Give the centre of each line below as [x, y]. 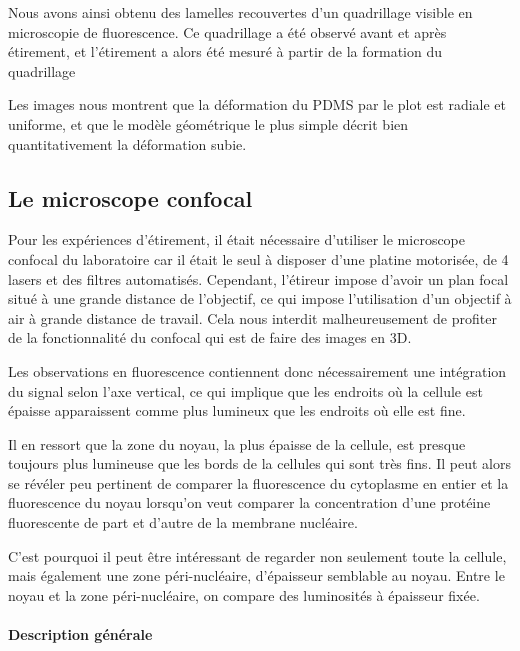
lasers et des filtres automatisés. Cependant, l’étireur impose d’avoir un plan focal [258, 278]
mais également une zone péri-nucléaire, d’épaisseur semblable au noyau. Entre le [256, 575]
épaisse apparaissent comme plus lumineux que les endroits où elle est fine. [237, 410]
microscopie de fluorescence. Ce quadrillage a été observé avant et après [227, 31]
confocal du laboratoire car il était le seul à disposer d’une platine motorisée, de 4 [258, 258]
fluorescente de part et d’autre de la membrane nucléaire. [183, 522]
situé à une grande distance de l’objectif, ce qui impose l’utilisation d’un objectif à [260, 298]
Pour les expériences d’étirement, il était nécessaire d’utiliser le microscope [237, 239]
